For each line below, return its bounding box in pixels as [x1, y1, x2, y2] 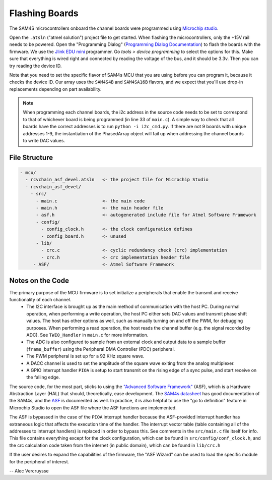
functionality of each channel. [9, 296, 72, 302]
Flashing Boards [9, 8, 79, 19]
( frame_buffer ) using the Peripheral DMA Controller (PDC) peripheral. [26, 346, 175, 352]
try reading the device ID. [9, 63, 62, 69]
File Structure [9, 153, 53, 162]
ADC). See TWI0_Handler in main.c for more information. [26, 332, 149, 338]
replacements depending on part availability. [9, 86, 102, 92]
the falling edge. [26, 374, 60, 381]
